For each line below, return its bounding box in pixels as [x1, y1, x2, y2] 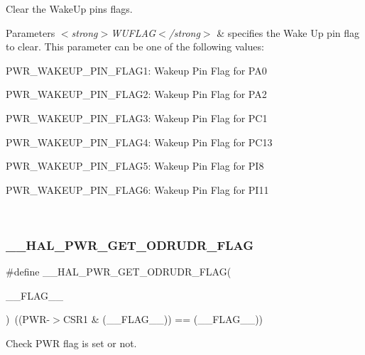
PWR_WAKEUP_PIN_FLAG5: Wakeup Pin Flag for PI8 [6, 158, 264, 173]
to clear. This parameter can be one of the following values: [6, 39, 264, 54]
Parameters [6, 25, 55, 40]
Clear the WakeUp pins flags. [6, 1, 133, 16]
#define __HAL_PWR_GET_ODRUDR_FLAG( [6, 264, 231, 279]
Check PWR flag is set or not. [6, 335, 137, 350]
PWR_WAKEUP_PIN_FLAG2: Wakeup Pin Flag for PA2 [6, 87, 267, 102]
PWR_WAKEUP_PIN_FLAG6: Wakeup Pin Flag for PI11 [6, 182, 269, 197]
